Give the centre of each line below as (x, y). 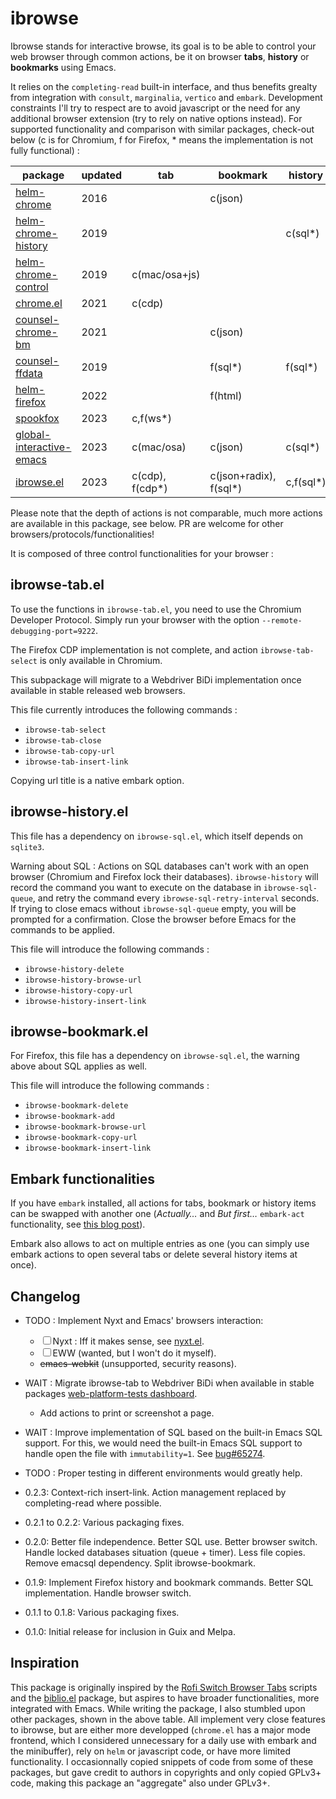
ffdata (29, 373)
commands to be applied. (62, 929)
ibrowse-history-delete (74, 969)
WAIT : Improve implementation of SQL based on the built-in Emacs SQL (173, 1432)
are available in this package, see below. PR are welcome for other (147, 523)
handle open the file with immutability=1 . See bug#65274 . (145, 1453)
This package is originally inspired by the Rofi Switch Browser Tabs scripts (164, 1687)
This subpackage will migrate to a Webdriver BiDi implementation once (156, 679)
